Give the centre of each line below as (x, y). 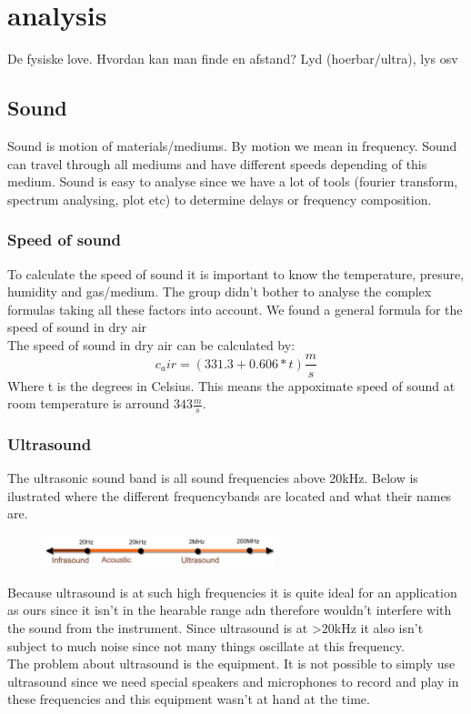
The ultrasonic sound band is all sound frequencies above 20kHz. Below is (213, 478)
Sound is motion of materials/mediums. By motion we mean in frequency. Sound (232, 145)
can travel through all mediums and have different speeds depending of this (217, 163)
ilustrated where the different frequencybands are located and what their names (230, 495)
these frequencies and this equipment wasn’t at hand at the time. (189, 699)
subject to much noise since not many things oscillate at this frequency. (206, 645)
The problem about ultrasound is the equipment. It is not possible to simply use (231, 664)
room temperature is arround (89, 403)
